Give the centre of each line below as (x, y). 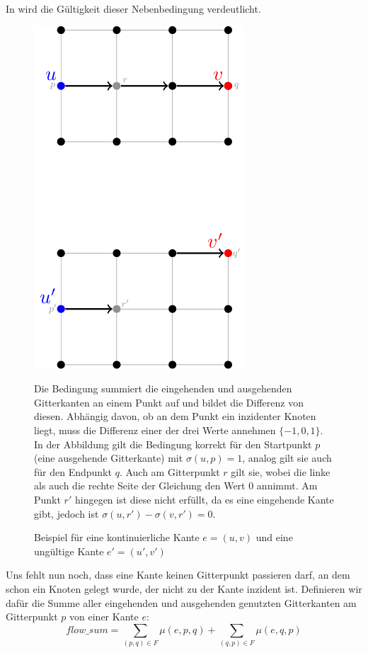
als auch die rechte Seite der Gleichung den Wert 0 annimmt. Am (176, 486)
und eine (274, 537)
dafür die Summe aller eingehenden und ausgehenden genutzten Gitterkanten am (181, 602)
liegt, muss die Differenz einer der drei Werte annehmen (155, 430)
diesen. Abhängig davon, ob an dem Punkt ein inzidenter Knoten (175, 416)
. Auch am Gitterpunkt (169, 471)
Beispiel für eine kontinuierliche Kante (117, 537)
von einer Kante (104, 617)
